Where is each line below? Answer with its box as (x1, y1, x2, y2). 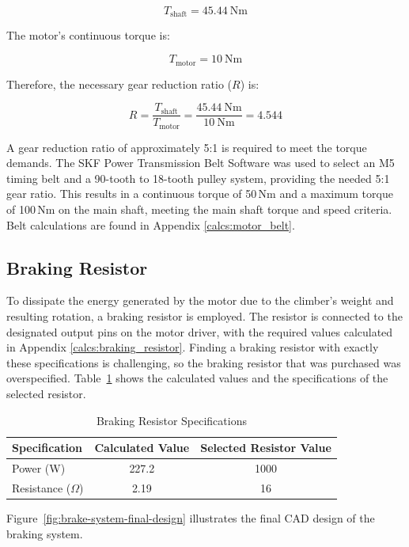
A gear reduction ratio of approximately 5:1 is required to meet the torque (6, 139, 367, 155)
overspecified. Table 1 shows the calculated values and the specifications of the (6, 370, 388, 386)
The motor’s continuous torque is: (6, 27, 170, 44)
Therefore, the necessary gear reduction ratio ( (6, 75, 233, 92)
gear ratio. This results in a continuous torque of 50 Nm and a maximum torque (6, 185, 393, 202)
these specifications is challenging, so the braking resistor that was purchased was (6, 354, 401, 370)
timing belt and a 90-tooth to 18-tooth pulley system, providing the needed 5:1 (6, 169, 390, 186)
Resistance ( (12, 479, 71, 496)
